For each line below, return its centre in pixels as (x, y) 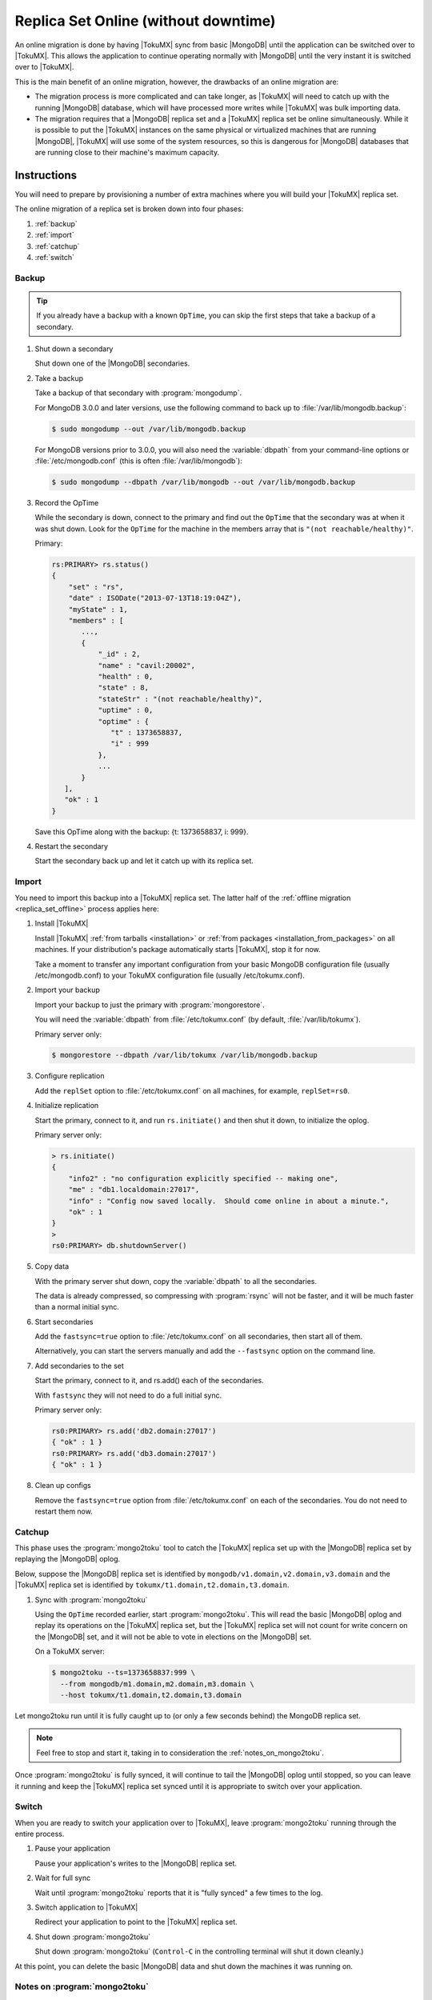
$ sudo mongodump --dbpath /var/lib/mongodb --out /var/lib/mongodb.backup (204, 482)
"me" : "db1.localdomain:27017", (134, 1190)
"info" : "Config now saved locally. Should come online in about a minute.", (229, 1201)
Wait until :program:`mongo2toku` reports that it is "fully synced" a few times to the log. (179, 1893)
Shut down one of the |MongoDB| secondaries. (112, 363)
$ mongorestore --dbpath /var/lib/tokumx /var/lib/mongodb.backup (184, 1055)
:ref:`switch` (55, 257)
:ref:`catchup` (57, 246)
